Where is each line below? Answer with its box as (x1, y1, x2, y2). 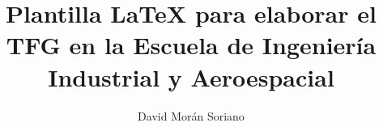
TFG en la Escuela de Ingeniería (6, 28, 377, 61)
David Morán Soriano (138, 107, 245, 124)
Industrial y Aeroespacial (48, 60, 334, 93)
